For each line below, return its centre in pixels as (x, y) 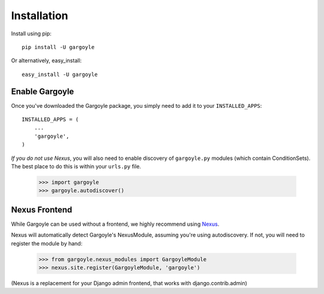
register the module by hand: (47, 243)
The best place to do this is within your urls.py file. (76, 166)
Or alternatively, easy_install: (46, 60)
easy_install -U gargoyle (60, 74)
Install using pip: (31, 34)
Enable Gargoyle (43, 91)
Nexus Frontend (42, 210)
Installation (40, 16)
